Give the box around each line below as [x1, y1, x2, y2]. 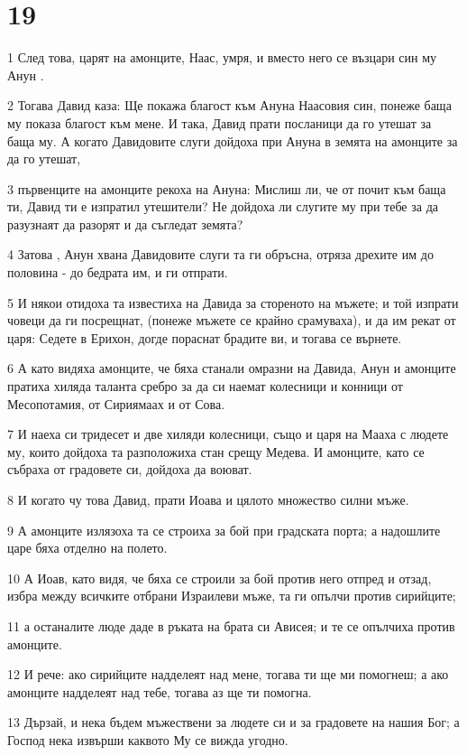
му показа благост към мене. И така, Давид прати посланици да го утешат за [7, 113, 432, 132]
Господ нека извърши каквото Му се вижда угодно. [7, 730, 288, 749]
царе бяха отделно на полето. [7, 538, 168, 557]
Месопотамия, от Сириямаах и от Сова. [7, 394, 225, 413]
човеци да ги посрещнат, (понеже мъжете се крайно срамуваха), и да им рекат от [7, 311, 456, 330]
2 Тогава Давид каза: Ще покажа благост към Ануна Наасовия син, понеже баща [7, 96, 452, 115]
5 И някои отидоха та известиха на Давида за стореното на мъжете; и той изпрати [7, 293, 459, 312]
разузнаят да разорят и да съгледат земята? [7, 214, 243, 233]
